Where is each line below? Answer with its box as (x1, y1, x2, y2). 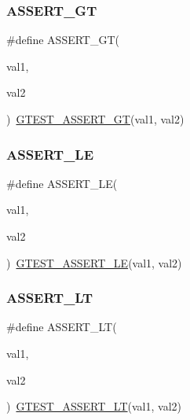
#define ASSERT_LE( (6, 175, 118, 191)
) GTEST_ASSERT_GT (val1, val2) (6, 111, 185, 127)
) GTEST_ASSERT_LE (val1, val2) (6, 254, 182, 271)
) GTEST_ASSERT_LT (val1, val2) (6, 398, 181, 414)
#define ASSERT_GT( (6, 31, 120, 48)
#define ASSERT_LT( (6, 319, 117, 335)
